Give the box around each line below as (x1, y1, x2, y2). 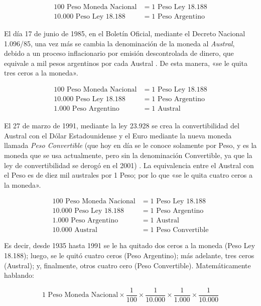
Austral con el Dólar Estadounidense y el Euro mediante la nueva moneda (4, 130, 232, 140)
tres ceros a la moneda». (4, 67, 78, 78)
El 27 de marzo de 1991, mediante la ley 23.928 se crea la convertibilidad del (4, 120, 239, 131)
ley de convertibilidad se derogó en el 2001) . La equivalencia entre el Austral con (4, 160, 254, 170)
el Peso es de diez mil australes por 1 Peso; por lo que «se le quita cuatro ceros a (4, 170, 252, 180)
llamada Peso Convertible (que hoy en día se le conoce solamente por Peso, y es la (4, 140, 257, 150)
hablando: (4, 270, 34, 280)
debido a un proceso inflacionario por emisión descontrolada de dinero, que (4, 48, 234, 58)
